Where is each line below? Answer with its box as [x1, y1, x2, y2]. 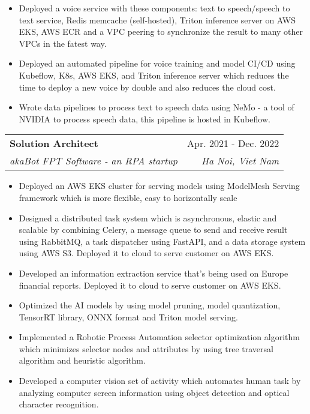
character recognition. [19, 398, 99, 410]
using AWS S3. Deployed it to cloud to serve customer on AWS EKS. [19, 247, 274, 259]
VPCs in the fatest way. [19, 37, 107, 49]
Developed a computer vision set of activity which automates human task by [19, 374, 301, 387]
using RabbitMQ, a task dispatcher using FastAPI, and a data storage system [19, 235, 306, 247]
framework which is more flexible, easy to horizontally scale [19, 191, 237, 203]
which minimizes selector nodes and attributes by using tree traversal [19, 342, 273, 355]
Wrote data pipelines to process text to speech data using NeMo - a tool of [19, 101, 294, 113]
